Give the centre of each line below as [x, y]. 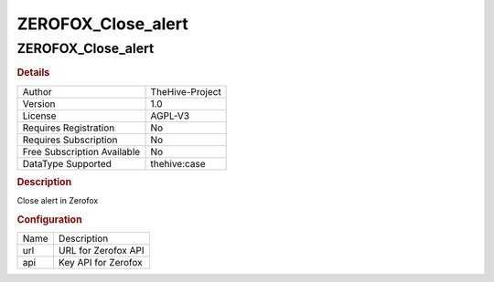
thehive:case [178, 163]
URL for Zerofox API [102, 251]
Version [39, 103]
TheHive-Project [186, 91]
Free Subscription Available [81, 151]
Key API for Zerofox [101, 263]
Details [33, 73]
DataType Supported [67, 163]
